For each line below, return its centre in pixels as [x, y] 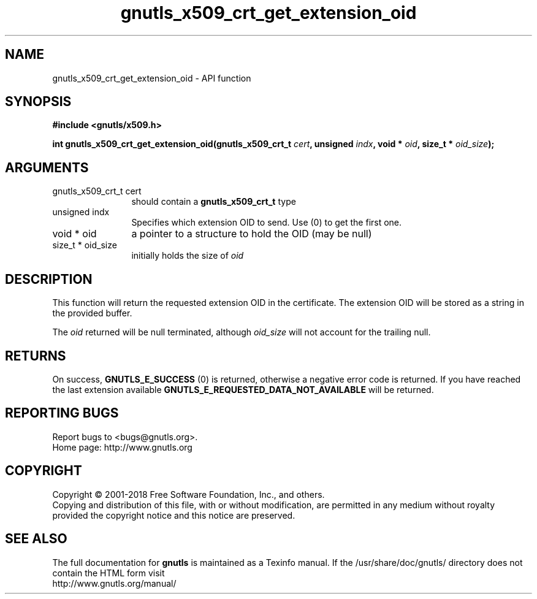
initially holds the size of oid [188, 256]
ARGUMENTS [47, 167]
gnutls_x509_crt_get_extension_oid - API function [152, 78]
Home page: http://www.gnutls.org [122, 447]
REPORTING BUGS [62, 413]
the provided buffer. [92, 313]
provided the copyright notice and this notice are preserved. [174, 515]
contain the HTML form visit [109, 573]
